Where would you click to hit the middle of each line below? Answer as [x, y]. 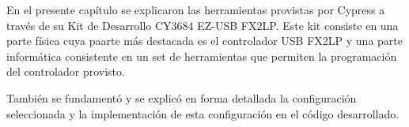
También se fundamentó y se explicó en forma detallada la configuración [182, 97]
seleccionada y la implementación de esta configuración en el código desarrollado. [203, 113]
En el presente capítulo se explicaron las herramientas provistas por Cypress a [196, 9]
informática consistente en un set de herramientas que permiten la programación [202, 56]
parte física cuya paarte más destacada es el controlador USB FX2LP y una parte [204, 41]
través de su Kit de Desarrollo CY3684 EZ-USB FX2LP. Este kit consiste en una [203, 25]
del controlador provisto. [66, 71]
